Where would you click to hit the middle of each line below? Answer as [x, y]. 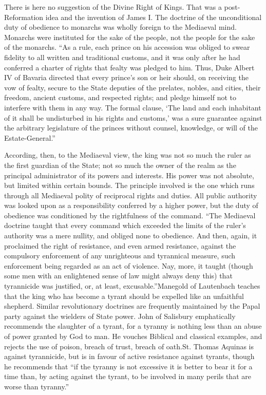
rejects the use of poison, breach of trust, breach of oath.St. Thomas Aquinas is [129, 346]
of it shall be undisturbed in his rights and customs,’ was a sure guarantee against [133, 117]
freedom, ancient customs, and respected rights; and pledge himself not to [120, 97]
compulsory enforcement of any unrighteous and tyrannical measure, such [120, 256]
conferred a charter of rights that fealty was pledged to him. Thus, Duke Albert [129, 67]
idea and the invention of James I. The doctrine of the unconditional [154, 17]
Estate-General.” [30, 137]
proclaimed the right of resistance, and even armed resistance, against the [120, 245]
